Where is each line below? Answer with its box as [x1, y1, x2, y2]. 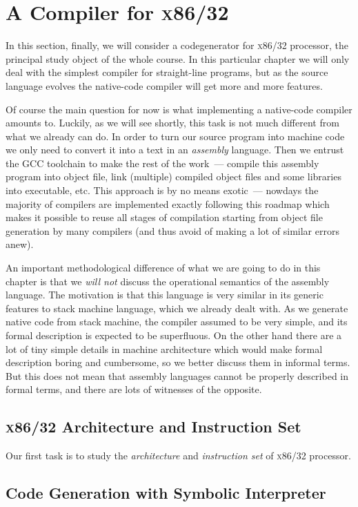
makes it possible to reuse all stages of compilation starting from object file [6, 210, 323, 224]
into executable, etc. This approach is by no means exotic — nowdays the [6, 183, 319, 198]
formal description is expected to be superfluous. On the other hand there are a [6, 328, 342, 342]
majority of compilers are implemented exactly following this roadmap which [6, 196, 330, 211]
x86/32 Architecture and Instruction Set [6, 416, 301, 437]
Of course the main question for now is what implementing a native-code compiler [6, 102, 352, 116]
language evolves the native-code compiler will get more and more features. [6, 78, 323, 93]
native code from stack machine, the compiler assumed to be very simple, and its [6, 314, 348, 329]
